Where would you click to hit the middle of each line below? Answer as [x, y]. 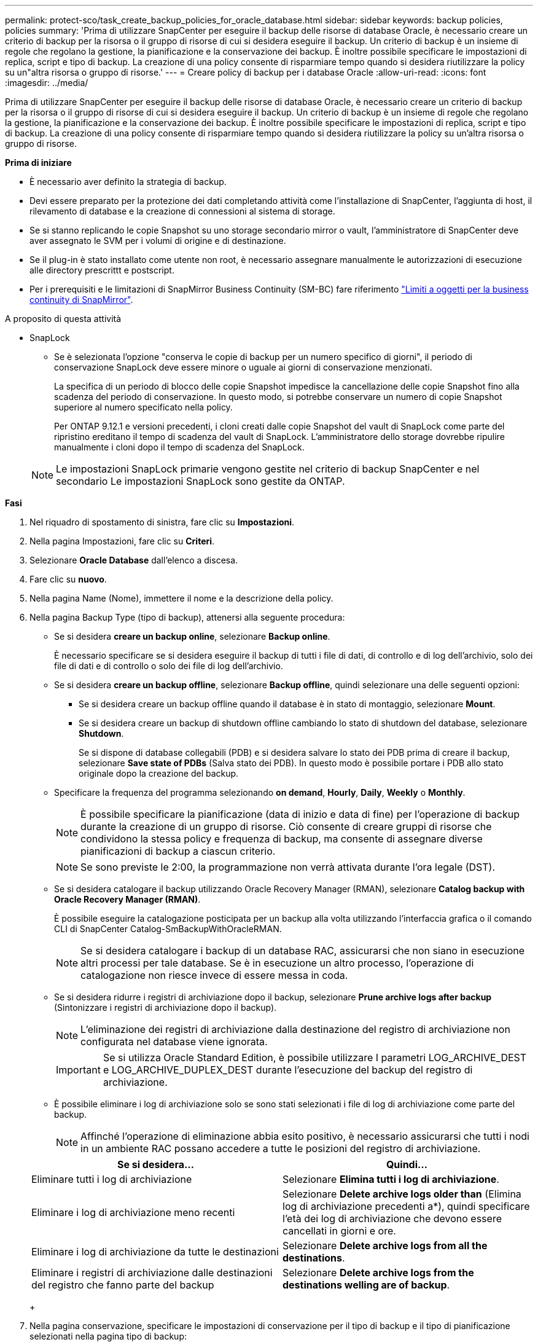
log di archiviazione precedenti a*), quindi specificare [406, 1206]
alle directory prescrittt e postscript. [102, 270]
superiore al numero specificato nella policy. [143, 407]
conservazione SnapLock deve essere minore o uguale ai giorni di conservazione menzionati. [243, 367]
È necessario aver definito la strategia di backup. [128, 182]
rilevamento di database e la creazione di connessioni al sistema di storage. [182, 211]
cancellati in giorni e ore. [339, 1231]
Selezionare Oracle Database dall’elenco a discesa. [134, 560]
